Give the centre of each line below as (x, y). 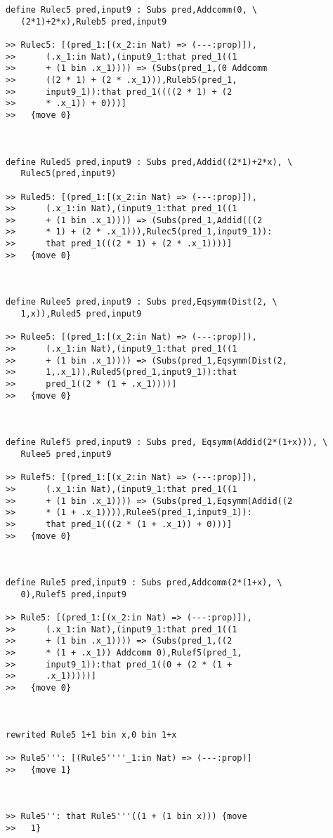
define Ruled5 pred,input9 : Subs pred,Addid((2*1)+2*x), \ (149, 162)
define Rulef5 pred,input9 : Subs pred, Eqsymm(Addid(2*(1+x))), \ (167, 443)
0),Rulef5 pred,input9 (73, 594)
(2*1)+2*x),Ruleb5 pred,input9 (94, 21)
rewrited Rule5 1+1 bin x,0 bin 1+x (91, 734)
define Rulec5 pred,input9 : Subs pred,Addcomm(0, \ (131, 10)
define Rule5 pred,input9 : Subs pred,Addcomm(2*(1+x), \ (144, 583)
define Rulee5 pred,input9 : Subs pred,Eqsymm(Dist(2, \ (142, 302)
